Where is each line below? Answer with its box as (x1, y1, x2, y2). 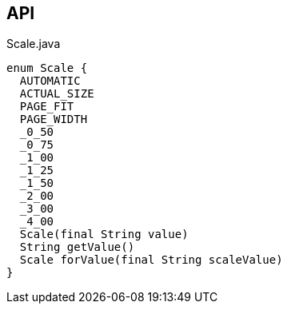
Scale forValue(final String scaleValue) (19, 253, 283, 267)
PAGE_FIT (19, 100, 74, 113)
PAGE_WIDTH (19, 113, 88, 126)
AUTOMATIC (19, 74, 81, 88)
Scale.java (6, 37, 61, 51)
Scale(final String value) (19, 228, 189, 241)
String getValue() (19, 240, 135, 254)
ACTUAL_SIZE (19, 87, 94, 101)
